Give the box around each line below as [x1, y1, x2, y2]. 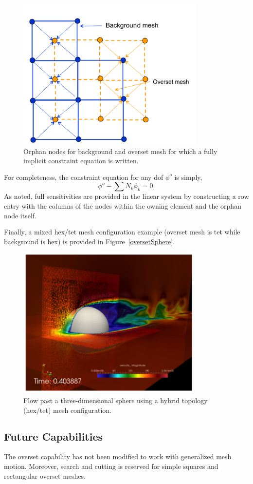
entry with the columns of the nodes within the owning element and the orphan [4, 200, 241, 211]
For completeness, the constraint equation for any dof [4, 172, 163, 182]
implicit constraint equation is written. [23, 155, 139, 166]
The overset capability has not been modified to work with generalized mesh [4, 451, 232, 462]
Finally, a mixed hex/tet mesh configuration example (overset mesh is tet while [4, 227, 240, 237]
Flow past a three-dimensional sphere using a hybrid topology [23, 395, 208, 405]
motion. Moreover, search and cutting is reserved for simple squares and [4, 461, 218, 471]
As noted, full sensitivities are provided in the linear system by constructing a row [4, 191, 249, 201]
